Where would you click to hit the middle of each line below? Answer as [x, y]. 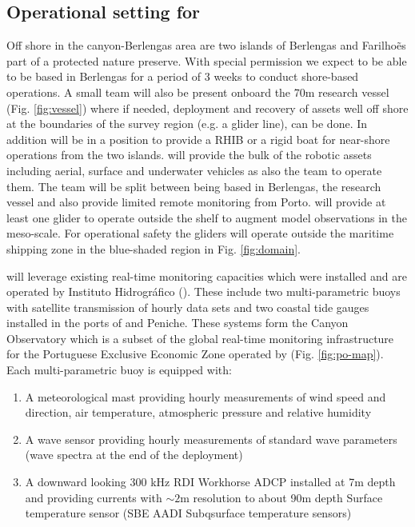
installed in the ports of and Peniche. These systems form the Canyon [178, 323]
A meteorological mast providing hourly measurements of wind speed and [206, 396]
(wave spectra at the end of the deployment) [134, 455]
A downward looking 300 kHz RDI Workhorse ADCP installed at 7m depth [210, 482]
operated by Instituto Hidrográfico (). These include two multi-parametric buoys [204, 291]
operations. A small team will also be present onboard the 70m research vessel [198, 92]
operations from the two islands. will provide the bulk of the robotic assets [189, 155]
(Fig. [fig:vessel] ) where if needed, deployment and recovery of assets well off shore [207, 108]
